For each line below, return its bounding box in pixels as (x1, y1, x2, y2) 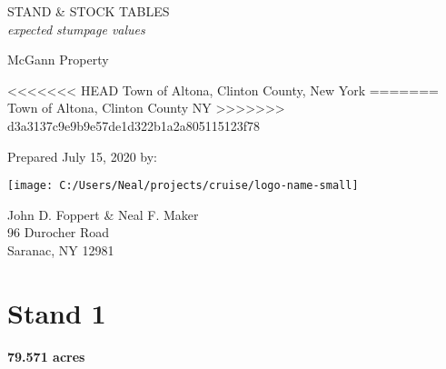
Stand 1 (7, 294, 106, 331)
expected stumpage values (7, 19, 145, 38)
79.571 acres (7, 346, 85, 365)
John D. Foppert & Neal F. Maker (7, 204, 199, 224)
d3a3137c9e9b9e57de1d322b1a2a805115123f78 (7, 115, 261, 135)
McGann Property (7, 50, 109, 69)
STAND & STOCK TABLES (7, 2, 170, 20)
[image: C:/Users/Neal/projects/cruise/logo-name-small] (7, 179, 359, 193)
